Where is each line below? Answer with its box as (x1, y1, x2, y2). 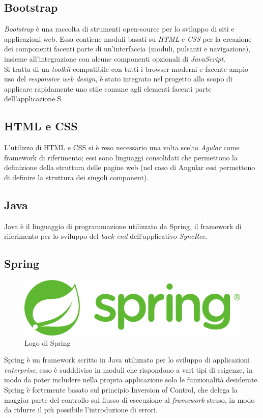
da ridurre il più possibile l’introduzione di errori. (4, 404, 158, 415)
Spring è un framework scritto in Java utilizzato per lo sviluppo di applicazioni (4, 354, 250, 365)
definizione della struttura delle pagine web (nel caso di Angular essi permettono (4, 162, 255, 173)
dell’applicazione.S (4, 93, 62, 104)
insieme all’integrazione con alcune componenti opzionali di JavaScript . (4, 53, 226, 64)
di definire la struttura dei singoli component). (4, 172, 149, 182)
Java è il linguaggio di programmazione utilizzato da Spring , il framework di (4, 220, 242, 231)
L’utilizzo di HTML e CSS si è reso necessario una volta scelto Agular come (4, 142, 240, 153)
